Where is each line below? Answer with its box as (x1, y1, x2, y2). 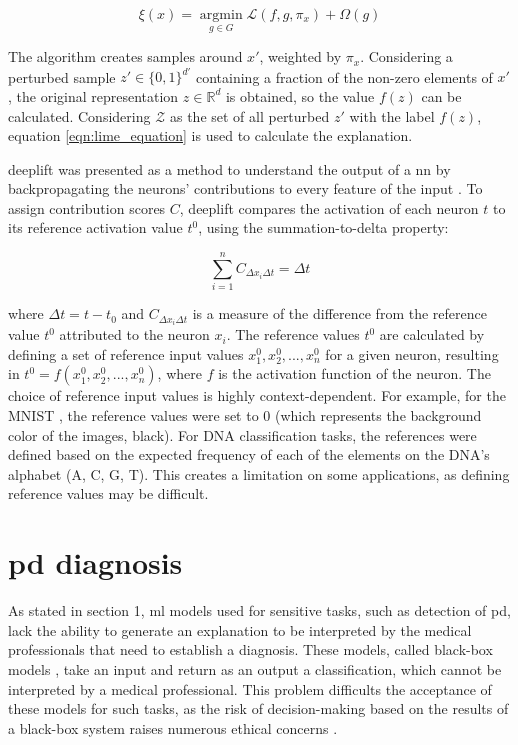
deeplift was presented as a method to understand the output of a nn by (8, 158, 451, 179)
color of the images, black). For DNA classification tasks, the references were (8, 424, 477, 445)
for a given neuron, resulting (325, 343, 499, 364)
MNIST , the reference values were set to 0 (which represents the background (8, 405, 482, 426)
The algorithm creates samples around (8, 46, 243, 67)
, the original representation (8, 85, 179, 106)
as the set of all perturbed (169, 105, 330, 126)
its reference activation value (8, 217, 183, 238)
